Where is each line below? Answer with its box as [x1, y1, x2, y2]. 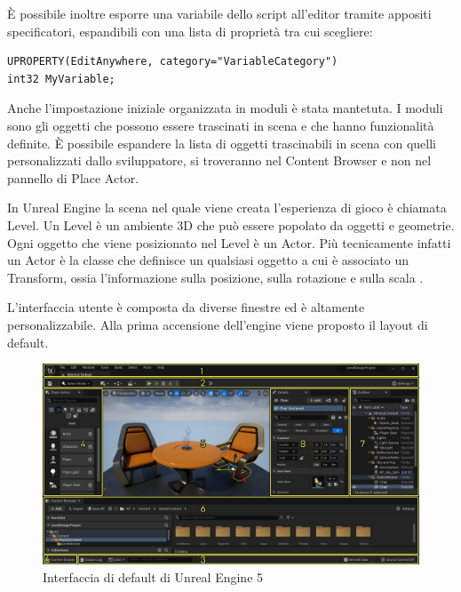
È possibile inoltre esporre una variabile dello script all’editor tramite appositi [7, 4, 432, 22]
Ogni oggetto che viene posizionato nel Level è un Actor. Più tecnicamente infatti [7, 233, 451, 252]
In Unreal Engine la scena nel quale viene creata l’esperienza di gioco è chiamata [7, 198, 447, 217]
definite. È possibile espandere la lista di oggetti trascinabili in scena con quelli [7, 133, 436, 152]
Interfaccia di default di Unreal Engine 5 [43, 568, 264, 587]
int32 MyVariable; [7, 72, 115, 85]
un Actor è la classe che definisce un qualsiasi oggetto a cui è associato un [7, 251, 409, 269]
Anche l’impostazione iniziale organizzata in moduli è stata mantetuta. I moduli [7, 99, 443, 117]
